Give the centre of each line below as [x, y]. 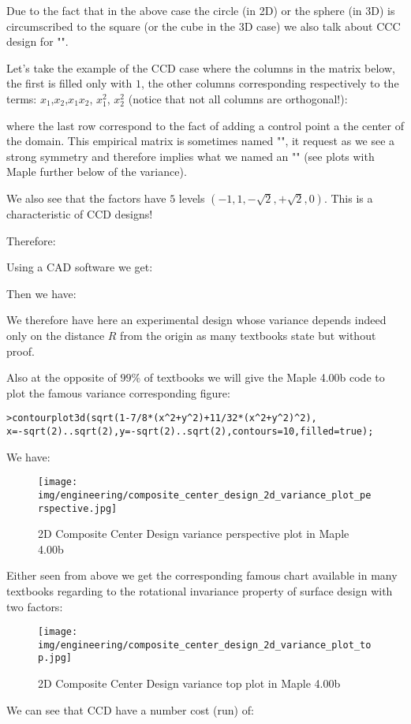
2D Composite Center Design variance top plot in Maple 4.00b [189, 683]
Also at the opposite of [62, 377]
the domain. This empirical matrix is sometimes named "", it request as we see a [201, 141]
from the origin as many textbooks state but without [248, 335]
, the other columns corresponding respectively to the [270, 83]
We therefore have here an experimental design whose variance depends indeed [196, 320]
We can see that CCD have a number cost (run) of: [130, 709]
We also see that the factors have [86, 198]
